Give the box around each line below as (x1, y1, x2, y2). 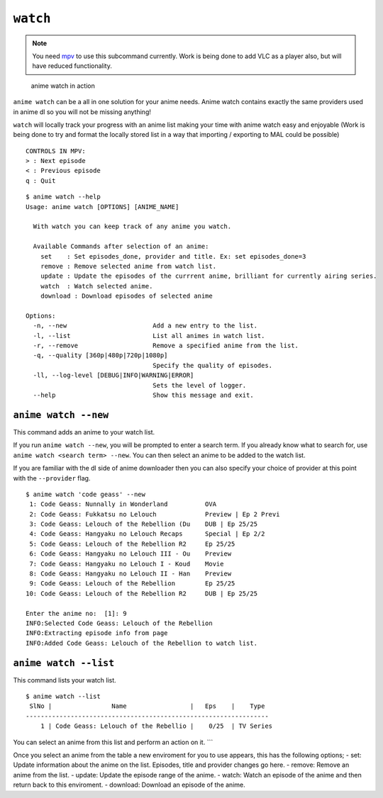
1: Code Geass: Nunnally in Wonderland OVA (29, 500, 216, 508)
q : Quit (26, 176, 56, 184)
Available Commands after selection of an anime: (33, 242, 209, 251)
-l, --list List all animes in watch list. (33, 332, 265, 339)
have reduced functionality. (32, 62, 113, 70)
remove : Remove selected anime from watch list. (40, 262, 216, 270)
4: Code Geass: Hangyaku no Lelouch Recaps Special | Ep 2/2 (29, 530, 265, 538)
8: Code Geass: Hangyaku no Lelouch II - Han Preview (29, 570, 232, 578)
